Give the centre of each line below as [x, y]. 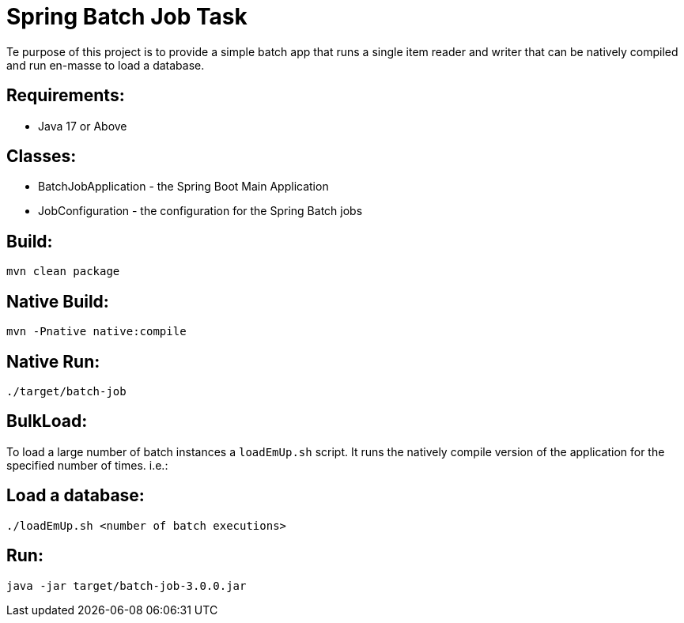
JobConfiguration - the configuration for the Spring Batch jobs [200, 211]
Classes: [42, 157]
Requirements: [66, 96]
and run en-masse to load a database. [106, 65]
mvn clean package [63, 272]
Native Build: [58, 301]
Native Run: [53, 361]
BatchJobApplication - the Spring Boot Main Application [183, 187]
